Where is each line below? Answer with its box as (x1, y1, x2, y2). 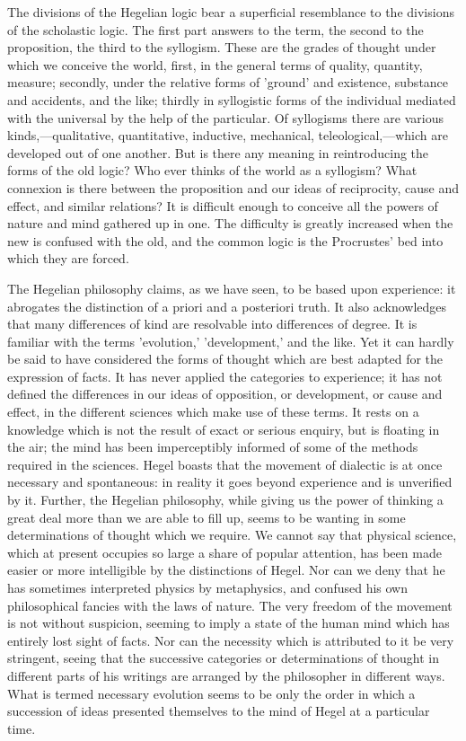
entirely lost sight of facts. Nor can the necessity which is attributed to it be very (7, 631, 454, 649)
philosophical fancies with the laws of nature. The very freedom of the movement (7, 595, 453, 614)
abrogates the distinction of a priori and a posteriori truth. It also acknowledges (7, 296, 447, 315)
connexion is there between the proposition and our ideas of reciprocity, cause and (7, 178, 459, 197)
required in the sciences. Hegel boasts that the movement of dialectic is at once (7, 454, 443, 473)
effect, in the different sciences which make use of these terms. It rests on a (7, 402, 419, 421)
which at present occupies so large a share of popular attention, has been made (7, 543, 442, 561)
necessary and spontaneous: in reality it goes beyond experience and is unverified (7, 472, 453, 491)
